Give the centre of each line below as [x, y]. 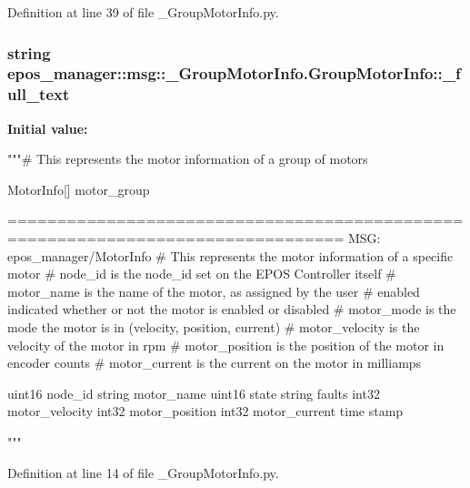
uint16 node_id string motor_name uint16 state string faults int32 [194, 393]
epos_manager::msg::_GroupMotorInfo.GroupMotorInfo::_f [234, 73]
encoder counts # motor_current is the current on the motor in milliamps [215, 363]
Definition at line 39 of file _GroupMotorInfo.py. [143, 12]
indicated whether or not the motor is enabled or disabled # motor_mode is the [232, 309]
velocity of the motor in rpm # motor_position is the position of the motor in [226, 345]
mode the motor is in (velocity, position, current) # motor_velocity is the [214, 327]
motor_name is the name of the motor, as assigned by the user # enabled [214, 291]
